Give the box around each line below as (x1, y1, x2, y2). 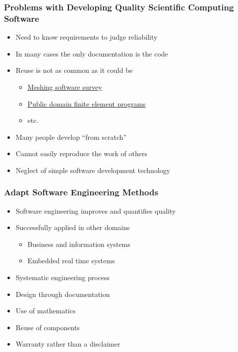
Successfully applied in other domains (15, 222, 130, 233)
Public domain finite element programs (27, 98, 146, 109)
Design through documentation (15, 289, 110, 299)
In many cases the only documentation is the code (15, 48, 168, 59)
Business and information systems (27, 238, 130, 249)
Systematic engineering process (15, 272, 110, 283)
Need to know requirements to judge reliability (15, 32, 158, 42)
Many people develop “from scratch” (15, 131, 127, 142)
